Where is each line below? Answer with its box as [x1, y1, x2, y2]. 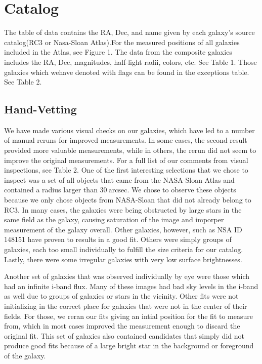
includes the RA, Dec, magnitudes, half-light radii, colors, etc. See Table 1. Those [4, 56, 257, 67]
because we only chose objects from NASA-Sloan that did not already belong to [4, 194, 251, 205]
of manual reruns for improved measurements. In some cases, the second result [4, 135, 247, 145]
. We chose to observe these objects [127, 184, 236, 195]
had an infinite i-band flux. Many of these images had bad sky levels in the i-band [4, 280, 258, 291]
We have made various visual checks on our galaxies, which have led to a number [4, 125, 255, 135]
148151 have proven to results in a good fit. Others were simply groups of [4, 234, 232, 245]
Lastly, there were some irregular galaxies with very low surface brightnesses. [4, 254, 242, 264]
